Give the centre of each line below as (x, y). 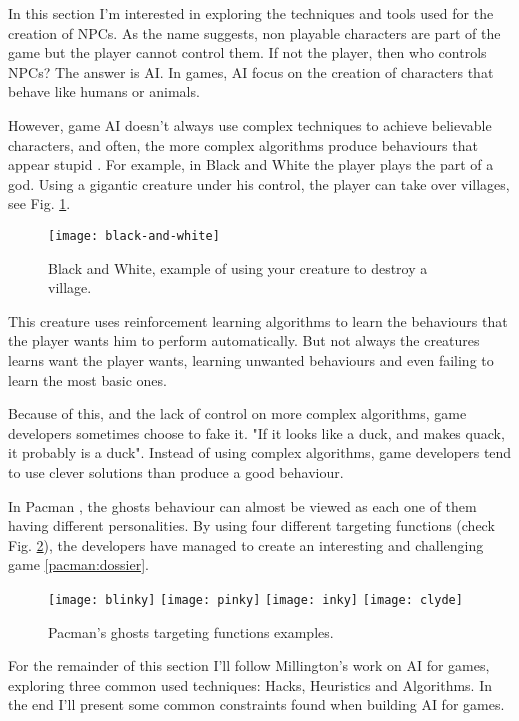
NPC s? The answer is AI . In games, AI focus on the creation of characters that (251, 71)
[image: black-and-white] (134, 235)
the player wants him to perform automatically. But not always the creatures (244, 340)
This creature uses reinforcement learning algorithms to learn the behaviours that (258, 320)
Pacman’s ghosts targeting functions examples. (191, 631)
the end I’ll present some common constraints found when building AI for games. (256, 704)
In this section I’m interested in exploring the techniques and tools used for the (251, 13)
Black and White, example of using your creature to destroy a (238, 267)
